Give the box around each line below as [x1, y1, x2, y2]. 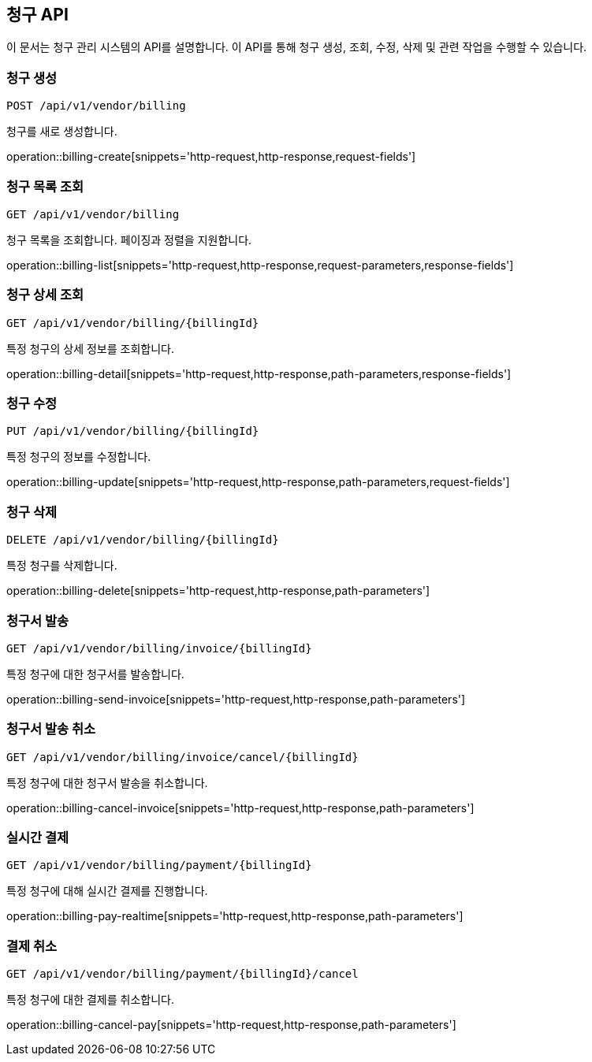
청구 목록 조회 [6, 178, 84, 195]
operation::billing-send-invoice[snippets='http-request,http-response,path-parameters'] [6, 692, 466, 706]
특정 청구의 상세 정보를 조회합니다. [6, 341, 174, 355]
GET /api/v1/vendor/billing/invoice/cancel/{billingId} [6, 750, 359, 763]
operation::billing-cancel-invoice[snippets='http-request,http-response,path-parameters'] [6, 800, 475, 815]
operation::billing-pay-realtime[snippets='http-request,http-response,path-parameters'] [6, 909, 464, 923]
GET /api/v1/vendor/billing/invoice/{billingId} [6, 641, 312, 655]
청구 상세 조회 [6, 287, 84, 303]
